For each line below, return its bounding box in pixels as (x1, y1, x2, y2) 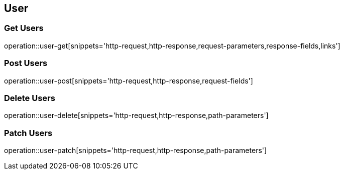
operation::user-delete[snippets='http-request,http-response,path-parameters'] (4, 111, 269, 120)
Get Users (4, 23, 44, 33)
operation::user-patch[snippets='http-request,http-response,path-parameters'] (4, 146, 267, 155)
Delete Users (4, 92, 55, 103)
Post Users (4, 58, 48, 68)
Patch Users (4, 127, 53, 138)
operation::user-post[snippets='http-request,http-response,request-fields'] (4, 76, 253, 85)
